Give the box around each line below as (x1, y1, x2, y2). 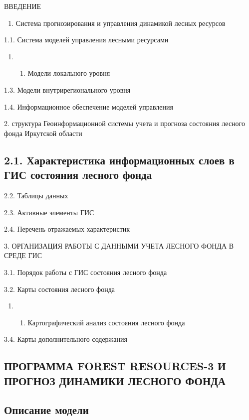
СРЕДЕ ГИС (4, 250, 42, 261)
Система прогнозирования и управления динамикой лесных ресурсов (15, 17, 226, 28)
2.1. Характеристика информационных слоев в (4, 152, 235, 167)
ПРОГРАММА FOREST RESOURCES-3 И (4, 358, 226, 374)
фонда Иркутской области (4, 128, 82, 138)
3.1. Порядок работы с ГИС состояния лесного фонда (4, 267, 167, 277)
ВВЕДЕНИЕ (4, 1, 41, 11)
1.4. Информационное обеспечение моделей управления (4, 101, 173, 112)
